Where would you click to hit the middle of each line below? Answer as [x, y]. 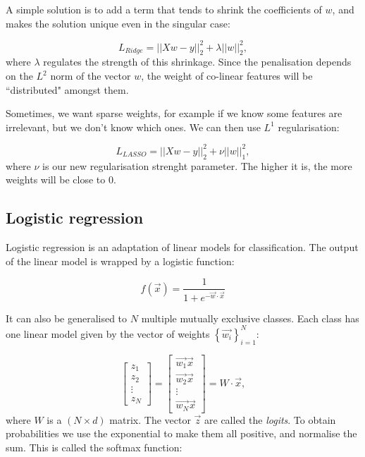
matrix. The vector [150, 419]
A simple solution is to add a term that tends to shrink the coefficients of [164, 9]
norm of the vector [91, 76]
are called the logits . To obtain [270, 419]
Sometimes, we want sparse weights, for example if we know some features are [174, 113]
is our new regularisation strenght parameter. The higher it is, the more [197, 165]
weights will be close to [56, 179]
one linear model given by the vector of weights [108, 333]
